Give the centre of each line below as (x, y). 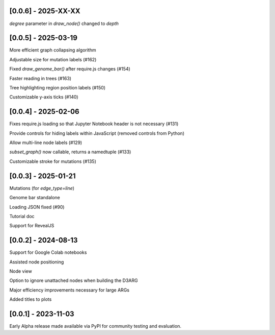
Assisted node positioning (37, 262)
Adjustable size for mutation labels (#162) (53, 59)
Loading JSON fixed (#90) (37, 207)
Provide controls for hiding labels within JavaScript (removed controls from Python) (97, 133)
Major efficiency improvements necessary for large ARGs (70, 290)
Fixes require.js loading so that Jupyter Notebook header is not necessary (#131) (94, 124)
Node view (21, 271)
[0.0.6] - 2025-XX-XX (45, 11)
